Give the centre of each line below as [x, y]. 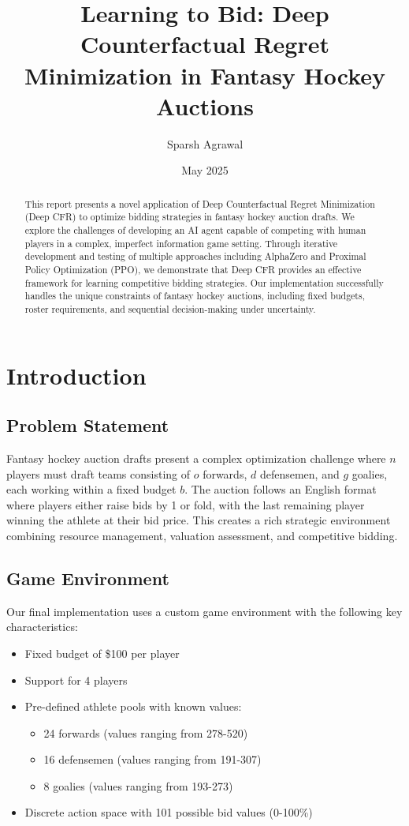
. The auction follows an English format [281, 489]
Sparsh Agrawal [205, 143]
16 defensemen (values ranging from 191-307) [152, 759]
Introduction [76, 375]
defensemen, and [299, 473]
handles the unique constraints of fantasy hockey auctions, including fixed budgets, [195, 296]
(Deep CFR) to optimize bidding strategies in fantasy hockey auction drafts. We [190, 217]
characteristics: [42, 627]
